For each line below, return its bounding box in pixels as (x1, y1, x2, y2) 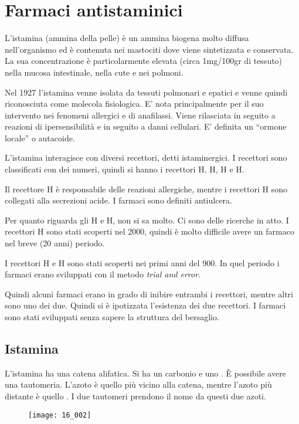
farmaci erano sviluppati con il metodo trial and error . (5, 268, 201, 280)
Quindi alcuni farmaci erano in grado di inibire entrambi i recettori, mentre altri (5, 287, 293, 300)
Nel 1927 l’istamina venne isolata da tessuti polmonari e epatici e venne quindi (5, 86, 288, 98)
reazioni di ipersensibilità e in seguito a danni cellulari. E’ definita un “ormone (5, 120, 287, 133)
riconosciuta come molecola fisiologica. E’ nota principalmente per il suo (5, 97, 264, 110)
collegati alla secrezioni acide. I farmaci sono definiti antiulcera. (5, 194, 232, 206)
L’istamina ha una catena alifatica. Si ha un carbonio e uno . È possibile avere (5, 367, 286, 379)
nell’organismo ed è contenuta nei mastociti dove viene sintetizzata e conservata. (5, 43, 294, 55)
